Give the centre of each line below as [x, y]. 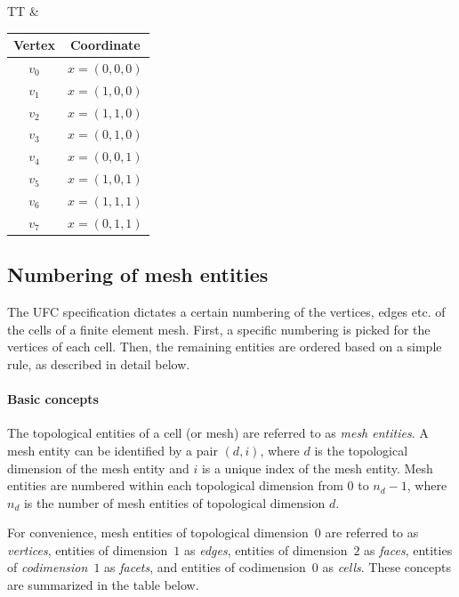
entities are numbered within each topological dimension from [175, 485]
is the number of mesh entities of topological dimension [174, 502]
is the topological [361, 450]
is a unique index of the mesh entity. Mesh [317, 468]
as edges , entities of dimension [266, 549]
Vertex [34, 45]
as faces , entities [408, 549]
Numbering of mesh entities [138, 274]
